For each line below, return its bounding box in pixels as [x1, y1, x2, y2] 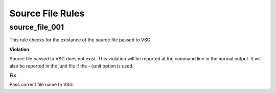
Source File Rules [9, 8, 85, 19]
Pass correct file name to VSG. [9, 82, 74, 88]
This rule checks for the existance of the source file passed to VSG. [9, 37, 152, 43]
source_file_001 [9, 22, 64, 32]
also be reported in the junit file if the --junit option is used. [9, 63, 134, 69]
